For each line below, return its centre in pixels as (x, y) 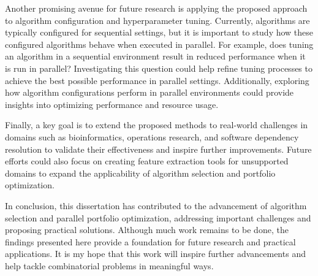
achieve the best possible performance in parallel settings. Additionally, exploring (157, 80)
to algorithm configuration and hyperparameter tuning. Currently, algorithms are (157, 20)
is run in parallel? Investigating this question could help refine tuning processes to (159, 68)
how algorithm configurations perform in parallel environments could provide (150, 92)
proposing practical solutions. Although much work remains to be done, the (147, 230)
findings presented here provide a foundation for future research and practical (150, 241)
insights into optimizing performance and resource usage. (112, 104)
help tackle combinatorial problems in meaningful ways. (109, 265)
